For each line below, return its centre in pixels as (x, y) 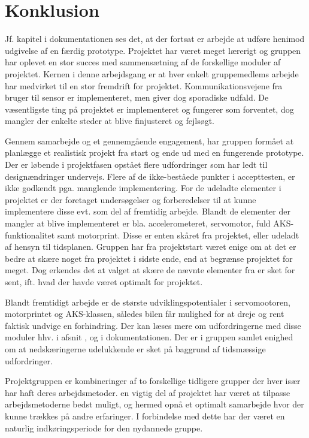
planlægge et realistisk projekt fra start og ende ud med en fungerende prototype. (154, 152)
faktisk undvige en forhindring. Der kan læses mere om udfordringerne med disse (153, 325)
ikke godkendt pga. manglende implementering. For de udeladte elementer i (143, 188)
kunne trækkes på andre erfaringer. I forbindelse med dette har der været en (145, 416)
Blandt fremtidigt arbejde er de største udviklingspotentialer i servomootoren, (148, 302)
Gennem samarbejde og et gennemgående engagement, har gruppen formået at (149, 141)
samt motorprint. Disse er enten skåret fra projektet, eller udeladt (178, 235)
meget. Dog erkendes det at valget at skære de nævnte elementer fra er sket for (150, 270)
